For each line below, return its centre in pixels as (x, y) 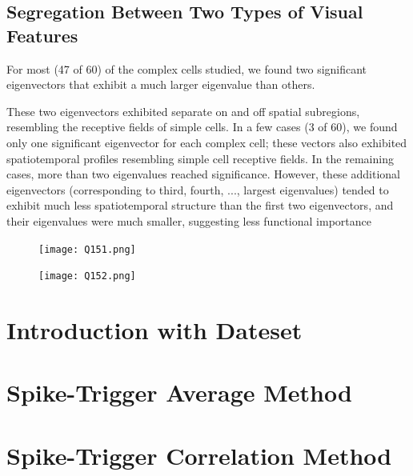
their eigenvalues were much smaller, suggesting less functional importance (189, 220)
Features (42, 35)
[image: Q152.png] (87, 276)
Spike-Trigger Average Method (179, 392)
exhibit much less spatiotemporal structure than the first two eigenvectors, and (200, 205)
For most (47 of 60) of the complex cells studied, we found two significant (187, 68)
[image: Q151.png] (87, 249)
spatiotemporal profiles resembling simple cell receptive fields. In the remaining (200, 158)
